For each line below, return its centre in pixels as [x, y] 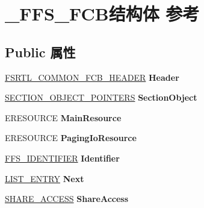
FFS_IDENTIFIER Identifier [62, 158]
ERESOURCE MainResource [63, 117]
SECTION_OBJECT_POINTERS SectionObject [101, 97]
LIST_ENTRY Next [45, 178]
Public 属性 [40, 52]
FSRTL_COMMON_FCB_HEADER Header [92, 77]
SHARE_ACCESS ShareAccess [67, 199]
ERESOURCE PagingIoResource [71, 138]
